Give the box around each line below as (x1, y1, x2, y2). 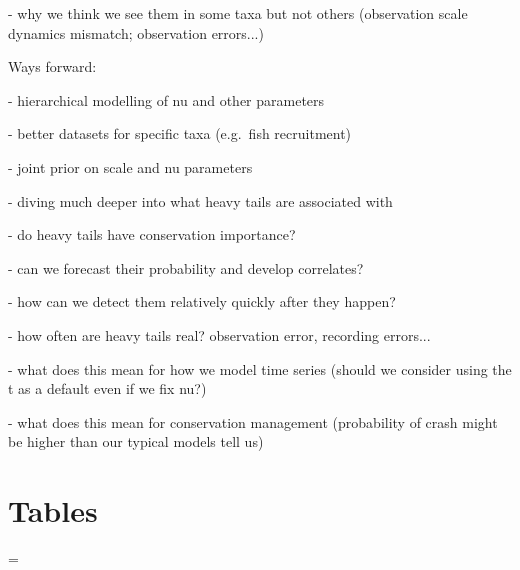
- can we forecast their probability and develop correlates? (8, 257, 364, 278)
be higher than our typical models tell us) (8, 431, 264, 452)
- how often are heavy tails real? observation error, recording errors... (8, 324, 431, 345)
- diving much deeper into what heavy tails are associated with (8, 190, 393, 211)
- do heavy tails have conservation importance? (8, 224, 296, 245)
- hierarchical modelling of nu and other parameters (8, 89, 325, 110)
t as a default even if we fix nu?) (8, 378, 207, 399)
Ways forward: (8, 56, 97, 77)
